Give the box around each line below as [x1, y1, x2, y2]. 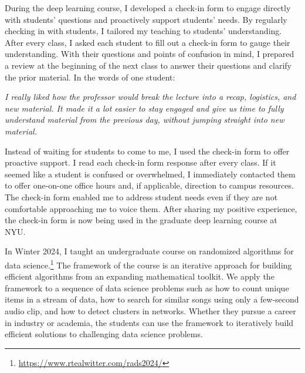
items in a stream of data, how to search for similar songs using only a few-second [5, 293, 299, 305]
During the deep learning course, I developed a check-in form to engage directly [5, 2, 291, 14]
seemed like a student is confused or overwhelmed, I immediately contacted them [5, 167, 296, 180]
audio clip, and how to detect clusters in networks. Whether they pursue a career [5, 304, 296, 317]
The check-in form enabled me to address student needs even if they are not [5, 190, 278, 203]
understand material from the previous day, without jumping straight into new [5, 113, 284, 126]
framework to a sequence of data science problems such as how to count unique [5, 281, 289, 294]
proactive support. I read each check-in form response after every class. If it [5, 156, 276, 169]
